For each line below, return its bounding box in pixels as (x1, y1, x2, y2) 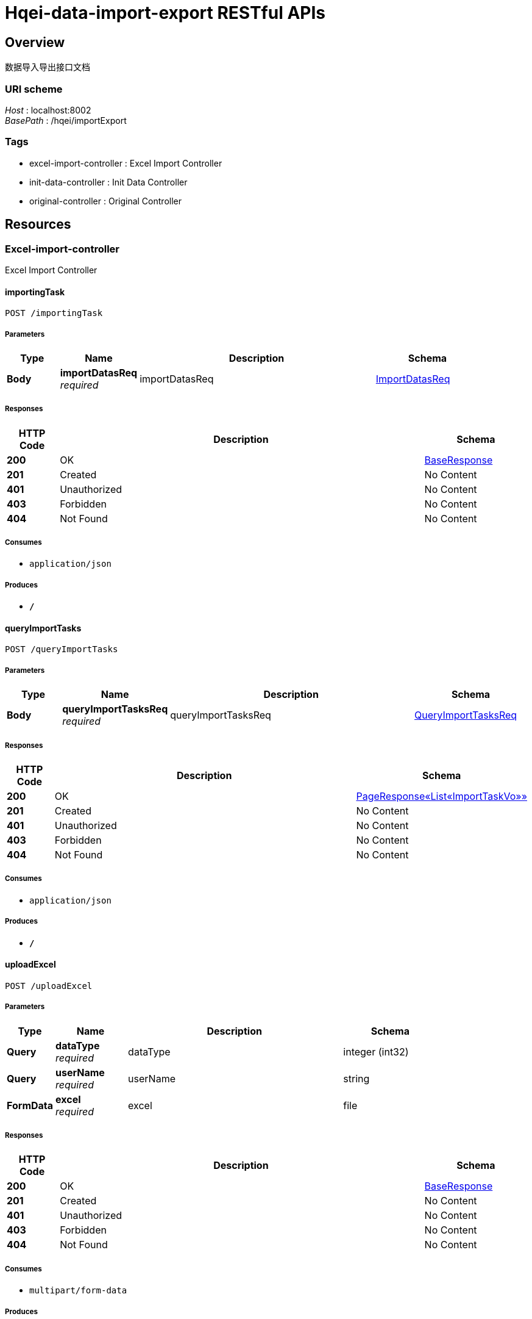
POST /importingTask (5, 308, 103, 318)
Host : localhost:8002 (5, 104, 91, 115)
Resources (5, 217, 71, 232)
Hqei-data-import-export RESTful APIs (5, 2, 325, 23)
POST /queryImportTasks (5, 644, 118, 655)
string (343, 1072, 370, 1085)
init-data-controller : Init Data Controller (29, 176, 188, 187)
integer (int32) (343, 1045, 409, 1058)
